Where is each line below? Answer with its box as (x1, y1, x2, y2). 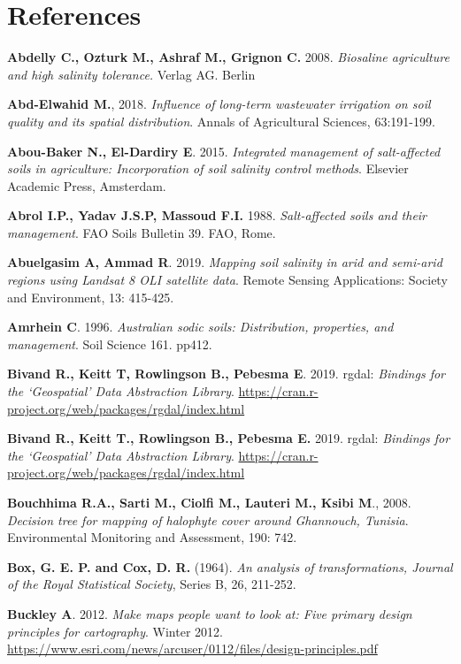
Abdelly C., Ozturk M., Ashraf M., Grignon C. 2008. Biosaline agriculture (7, 48, 449, 66)
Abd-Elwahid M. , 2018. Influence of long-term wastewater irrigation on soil (7, 95, 431, 113)
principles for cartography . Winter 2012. (7, 622, 223, 640)
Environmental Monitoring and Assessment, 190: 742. (7, 528, 297, 546)
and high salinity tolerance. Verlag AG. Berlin (7, 65, 256, 83)
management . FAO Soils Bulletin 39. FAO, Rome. (7, 223, 276, 241)
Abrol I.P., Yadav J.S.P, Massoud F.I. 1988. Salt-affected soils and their (7, 206, 427, 225)
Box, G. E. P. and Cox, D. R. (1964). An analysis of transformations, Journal (7, 557, 453, 576)
